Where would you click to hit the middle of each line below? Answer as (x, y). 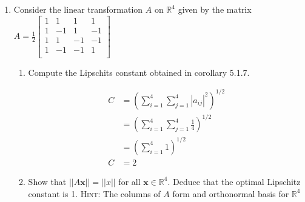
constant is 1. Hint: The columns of (94, 193)
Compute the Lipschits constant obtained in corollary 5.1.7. (139, 72)
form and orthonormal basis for (231, 193)
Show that (47, 181)
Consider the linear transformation (78, 9)
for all (129, 181)
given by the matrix (215, 9)
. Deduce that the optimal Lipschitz (234, 181)
